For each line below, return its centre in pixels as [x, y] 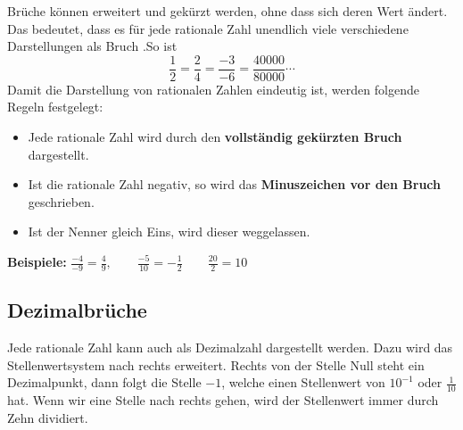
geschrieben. [61, 201]
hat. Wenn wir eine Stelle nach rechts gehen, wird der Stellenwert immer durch [223, 400]
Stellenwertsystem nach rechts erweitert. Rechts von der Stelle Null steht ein [216, 364]
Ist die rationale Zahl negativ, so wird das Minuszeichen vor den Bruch [234, 184]
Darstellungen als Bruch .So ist [92, 46]
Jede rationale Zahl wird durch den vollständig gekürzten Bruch [215, 137]
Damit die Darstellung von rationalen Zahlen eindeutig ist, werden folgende [213, 89]
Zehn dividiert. [48, 417]
